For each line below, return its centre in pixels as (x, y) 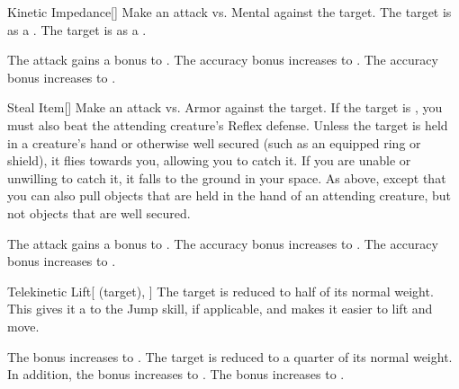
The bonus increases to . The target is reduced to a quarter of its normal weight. (230, 356)
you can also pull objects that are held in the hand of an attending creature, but (229, 195)
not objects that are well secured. (99, 212)
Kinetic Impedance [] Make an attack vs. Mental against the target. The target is (229, 12)
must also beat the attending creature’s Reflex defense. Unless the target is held (228, 124)
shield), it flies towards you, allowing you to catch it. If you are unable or (209, 160)
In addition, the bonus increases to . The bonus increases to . (176, 374)
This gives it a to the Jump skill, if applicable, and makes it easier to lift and (220, 309)
